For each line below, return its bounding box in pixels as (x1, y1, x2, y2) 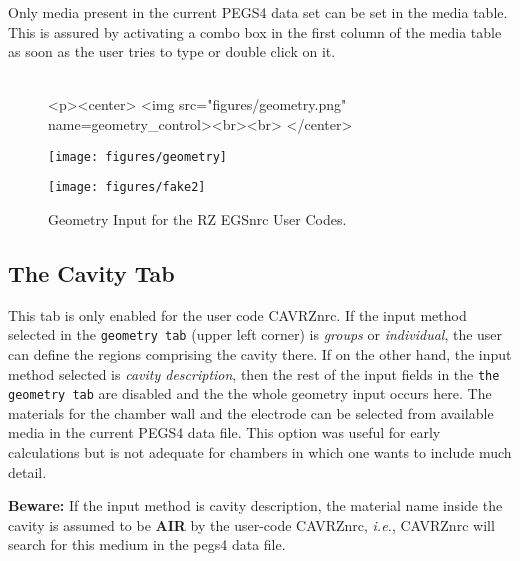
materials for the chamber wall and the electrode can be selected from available (8, 402, 494, 423)
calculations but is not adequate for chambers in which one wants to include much (8, 442, 512, 463)
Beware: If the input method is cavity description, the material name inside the (8, 495, 503, 516)
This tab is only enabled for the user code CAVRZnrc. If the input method (8, 304, 467, 325)
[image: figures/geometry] (48, 149, 227, 164)
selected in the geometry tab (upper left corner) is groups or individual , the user (8, 324, 503, 345)
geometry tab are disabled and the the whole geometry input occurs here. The (8, 383, 492, 404)
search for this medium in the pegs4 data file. (8, 534, 286, 555)
